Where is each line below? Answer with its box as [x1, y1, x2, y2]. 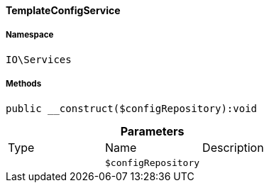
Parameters [120, 123, 185, 138]
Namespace [6, 30, 54, 40]
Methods [6, 79, 42, 89]
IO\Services [6, 53, 72, 65]
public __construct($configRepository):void [6, 102, 258, 114]
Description [202, 140, 264, 155]
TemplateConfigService [6, 4, 121, 16]
